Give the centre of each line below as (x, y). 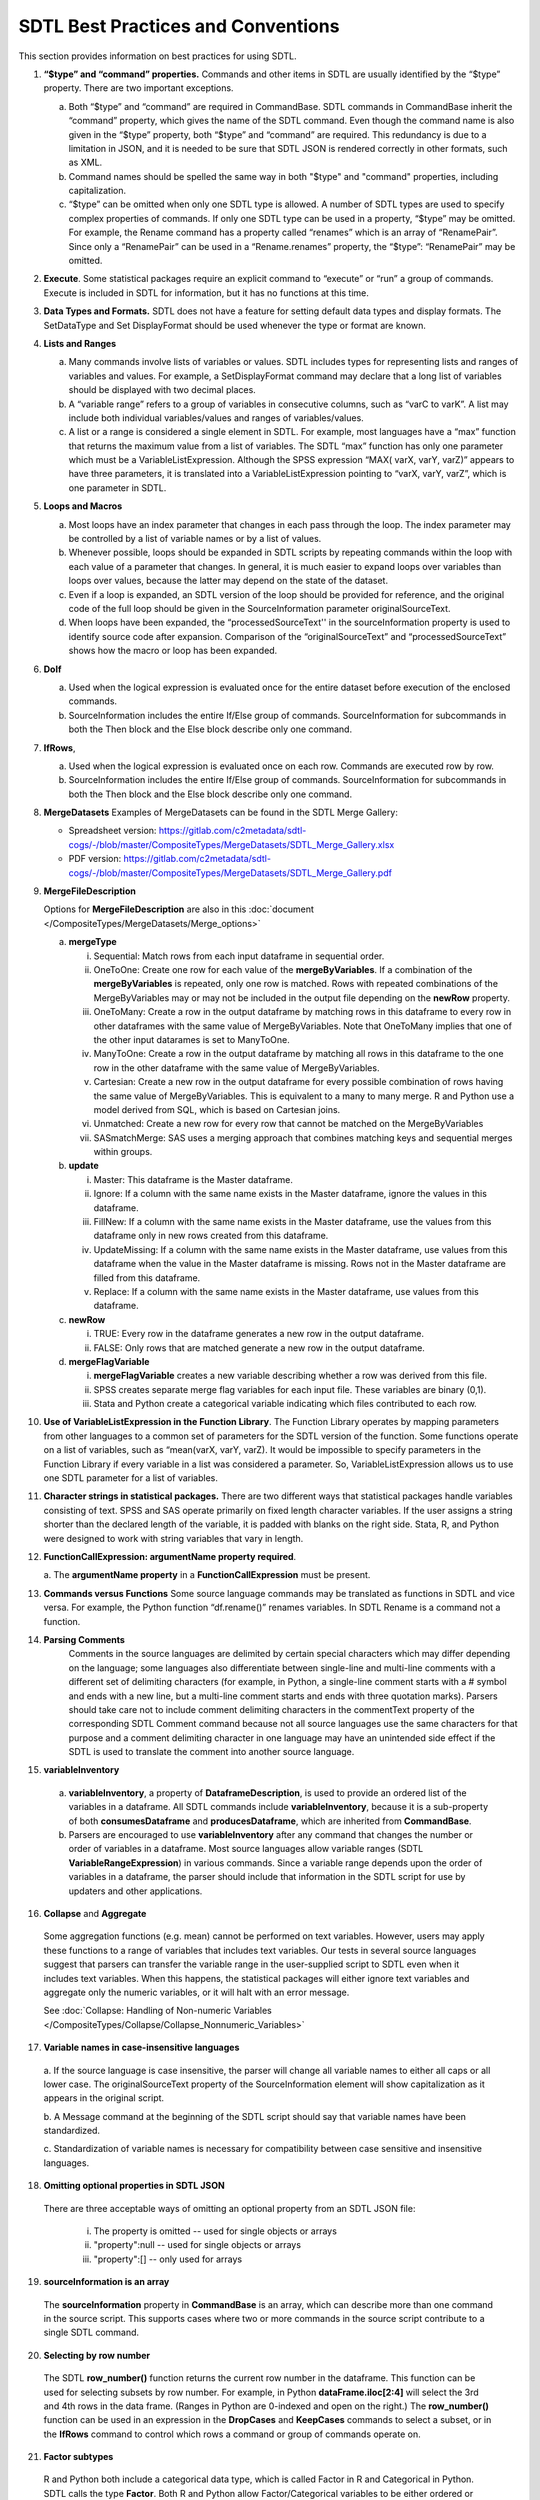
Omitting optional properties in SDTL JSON (134, 2186)
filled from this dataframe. (147, 1277)
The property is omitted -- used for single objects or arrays (215, 2231)
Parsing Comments (84, 1639)
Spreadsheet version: (112, 831)
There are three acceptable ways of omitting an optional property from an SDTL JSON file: (229, 2208)
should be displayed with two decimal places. (162, 390)
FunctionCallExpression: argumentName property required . (170, 1556)
